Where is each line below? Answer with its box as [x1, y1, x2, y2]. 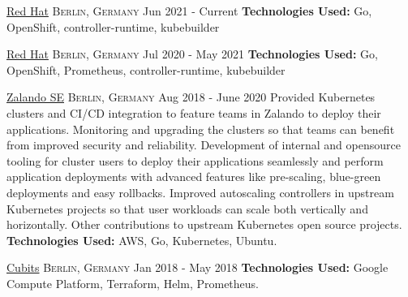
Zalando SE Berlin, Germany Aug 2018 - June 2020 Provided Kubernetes [6, 88, 376, 105]
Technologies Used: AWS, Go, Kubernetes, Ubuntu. [6, 231, 277, 248]
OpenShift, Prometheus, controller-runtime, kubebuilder [6, 61, 286, 78]
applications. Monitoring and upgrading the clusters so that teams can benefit [6, 120, 395, 137]
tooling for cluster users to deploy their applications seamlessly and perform [6, 152, 384, 169]
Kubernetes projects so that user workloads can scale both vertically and [6, 200, 368, 217]
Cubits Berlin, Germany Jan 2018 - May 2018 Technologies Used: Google [6, 259, 389, 276]
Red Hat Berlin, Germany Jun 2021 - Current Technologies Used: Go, [6, 2, 372, 19]
